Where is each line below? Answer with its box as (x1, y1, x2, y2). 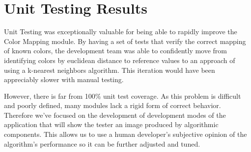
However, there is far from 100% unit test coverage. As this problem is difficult (4, 90, 241, 101)
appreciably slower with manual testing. (4, 74, 124, 85)
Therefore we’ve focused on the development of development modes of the (4, 109, 226, 120)
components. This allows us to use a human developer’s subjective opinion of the (4, 129, 247, 139)
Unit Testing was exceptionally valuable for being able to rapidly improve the (4, 26, 237, 37)
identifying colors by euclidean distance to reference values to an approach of (4, 55, 235, 65)
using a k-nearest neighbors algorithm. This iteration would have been (4, 65, 215, 75)
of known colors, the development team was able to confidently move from (4, 45, 227, 56)
